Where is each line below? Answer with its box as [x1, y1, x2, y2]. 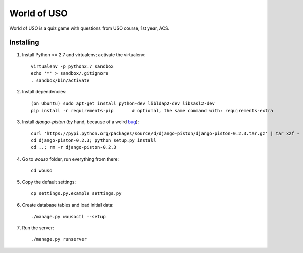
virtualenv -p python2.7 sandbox [31, 63, 114, 69]
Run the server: [22, 225, 54, 231]
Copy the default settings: [22, 179, 76, 185]
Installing [9, 38, 40, 47]
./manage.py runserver [31, 236, 87, 242]
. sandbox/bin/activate [31, 77, 90, 83]
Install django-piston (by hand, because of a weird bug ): [22, 119, 139, 125]
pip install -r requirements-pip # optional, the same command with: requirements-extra [31, 108, 274, 113]
